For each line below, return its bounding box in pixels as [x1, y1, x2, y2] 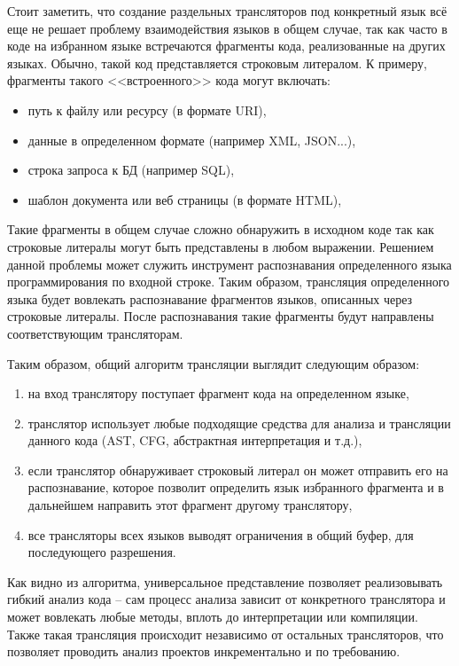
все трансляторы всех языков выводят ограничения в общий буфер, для [27, 525, 414, 544]
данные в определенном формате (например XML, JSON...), [27, 130, 356, 149]
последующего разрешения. [27, 543, 176, 561]
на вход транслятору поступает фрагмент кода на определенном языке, [27, 384, 409, 403]
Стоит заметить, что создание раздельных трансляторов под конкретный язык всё [7, 2, 447, 20]
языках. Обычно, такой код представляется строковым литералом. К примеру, [7, 53, 427, 72]
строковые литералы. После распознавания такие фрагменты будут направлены [7, 307, 434, 325]
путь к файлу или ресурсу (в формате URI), [27, 100, 267, 119]
